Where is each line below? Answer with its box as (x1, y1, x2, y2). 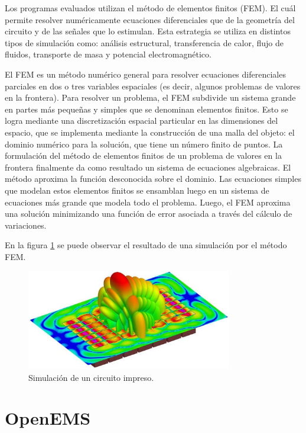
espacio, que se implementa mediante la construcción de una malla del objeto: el (5, 126, 295, 138)
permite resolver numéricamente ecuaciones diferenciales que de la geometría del (5, 13, 295, 25)
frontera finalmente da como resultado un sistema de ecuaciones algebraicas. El (5, 161, 291, 173)
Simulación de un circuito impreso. (28, 371, 154, 383)
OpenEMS (5, 406, 91, 430)
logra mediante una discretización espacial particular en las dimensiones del (5, 114, 278, 127)
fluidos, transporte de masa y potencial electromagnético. (5, 48, 211, 60)
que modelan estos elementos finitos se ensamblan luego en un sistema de (5, 184, 269, 196)
